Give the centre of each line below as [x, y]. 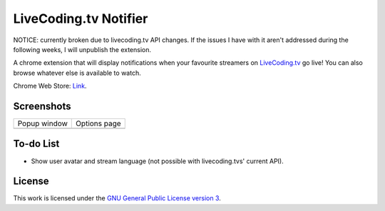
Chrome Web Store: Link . [50, 86]
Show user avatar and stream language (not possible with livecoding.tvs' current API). [158, 161]
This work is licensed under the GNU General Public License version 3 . [117, 198]
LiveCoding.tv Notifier [81, 19]
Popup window [42, 123]
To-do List [36, 144]
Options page [98, 123]
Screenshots [42, 106]
